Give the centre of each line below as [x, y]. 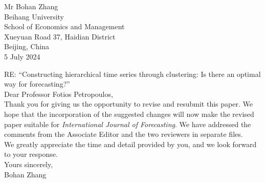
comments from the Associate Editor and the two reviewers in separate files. [124, 134]
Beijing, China [27, 46]
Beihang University [34, 16]
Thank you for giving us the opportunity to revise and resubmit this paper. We [128, 104]
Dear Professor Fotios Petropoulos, [59, 94]
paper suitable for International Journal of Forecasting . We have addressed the [128, 124]
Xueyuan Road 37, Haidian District [60, 36]
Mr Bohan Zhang [31, 6]
